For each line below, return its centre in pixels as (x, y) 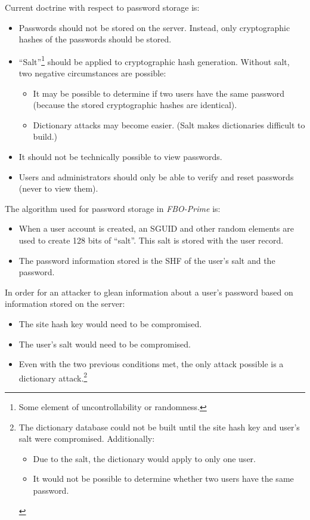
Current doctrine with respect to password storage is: (102, 7)
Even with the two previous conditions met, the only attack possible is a (151, 364)
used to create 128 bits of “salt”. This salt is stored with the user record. (151, 240)
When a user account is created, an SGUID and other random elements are (156, 228)
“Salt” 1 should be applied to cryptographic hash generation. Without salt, (154, 60)
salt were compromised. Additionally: (87, 439)
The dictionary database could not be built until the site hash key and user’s (159, 427)
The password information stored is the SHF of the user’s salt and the (147, 260)
